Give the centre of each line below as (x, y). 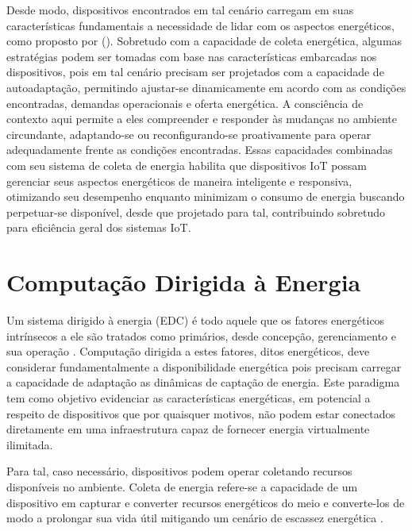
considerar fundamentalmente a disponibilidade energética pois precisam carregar (204, 366)
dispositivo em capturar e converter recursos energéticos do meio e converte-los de (206, 502)
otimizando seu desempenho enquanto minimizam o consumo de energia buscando (206, 196)
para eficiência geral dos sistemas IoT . (99, 227)
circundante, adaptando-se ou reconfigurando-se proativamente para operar (189, 134)
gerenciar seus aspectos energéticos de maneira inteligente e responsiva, (179, 181)
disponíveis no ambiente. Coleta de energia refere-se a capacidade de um (182, 486)
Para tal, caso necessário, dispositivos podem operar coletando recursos (179, 471)
